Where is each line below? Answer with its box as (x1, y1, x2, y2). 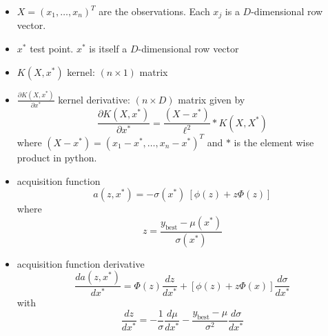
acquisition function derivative (17, 256, 145, 270)
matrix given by (178, 92, 245, 106)
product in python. (17, 150, 97, 164)
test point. (30, 41, 74, 56)
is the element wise (234, 135, 314, 149)
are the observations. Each (99, 4, 210, 18)
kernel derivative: (58, 92, 130, 106)
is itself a (89, 41, 127, 56)
